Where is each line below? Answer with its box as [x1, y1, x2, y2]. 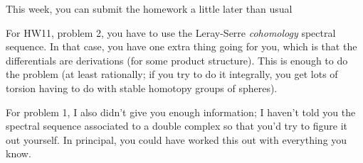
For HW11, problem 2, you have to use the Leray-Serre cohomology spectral [6, 25, 336, 40]
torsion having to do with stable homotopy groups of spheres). [6, 80, 278, 95]
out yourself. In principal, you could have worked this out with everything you [6, 132, 347, 147]
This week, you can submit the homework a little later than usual [6, 1, 293, 16]
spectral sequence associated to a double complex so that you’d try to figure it [6, 118, 347, 133]
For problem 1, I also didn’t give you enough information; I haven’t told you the [6, 104, 356, 119]
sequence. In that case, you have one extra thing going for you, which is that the [6, 39, 357, 54]
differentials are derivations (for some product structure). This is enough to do [6, 52, 348, 67]
